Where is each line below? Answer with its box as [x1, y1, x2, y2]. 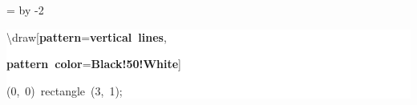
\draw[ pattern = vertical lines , [6, 28, 167, 45]
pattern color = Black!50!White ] [6, 55, 182, 72]
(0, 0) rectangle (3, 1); [6, 82, 123, 99]
